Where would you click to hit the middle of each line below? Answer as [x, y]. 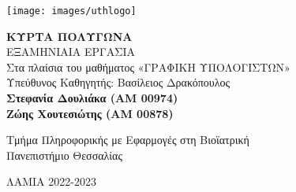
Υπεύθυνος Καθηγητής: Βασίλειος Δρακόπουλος [118, 82]
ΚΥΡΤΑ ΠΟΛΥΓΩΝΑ [69, 36]
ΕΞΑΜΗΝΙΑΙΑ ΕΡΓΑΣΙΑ [71, 52]
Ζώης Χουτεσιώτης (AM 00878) [90, 113]
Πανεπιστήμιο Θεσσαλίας [64, 155]
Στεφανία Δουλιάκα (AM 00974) [92, 98]
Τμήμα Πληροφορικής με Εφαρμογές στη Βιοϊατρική [128, 140]
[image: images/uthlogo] [71, 11]
